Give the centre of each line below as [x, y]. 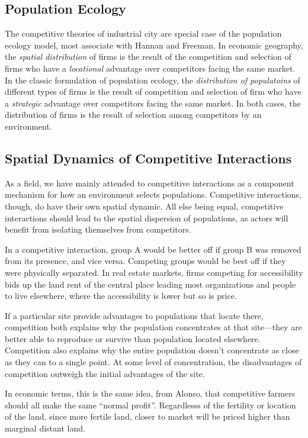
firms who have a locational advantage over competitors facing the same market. [150, 68]
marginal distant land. [45, 428]
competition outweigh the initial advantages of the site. [105, 373]
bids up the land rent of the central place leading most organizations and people [150, 284]
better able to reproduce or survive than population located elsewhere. [133, 338]
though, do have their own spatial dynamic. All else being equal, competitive [144, 206]
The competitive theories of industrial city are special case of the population [143, 33]
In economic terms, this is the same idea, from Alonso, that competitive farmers [150, 393]
